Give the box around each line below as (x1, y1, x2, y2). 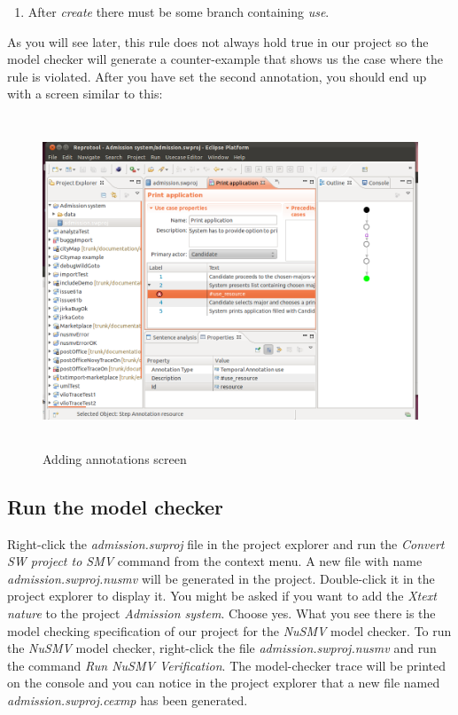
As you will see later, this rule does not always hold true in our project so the (7, 32, 429, 51)
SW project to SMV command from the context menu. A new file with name (7, 552, 423, 570)
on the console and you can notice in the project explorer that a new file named (7, 673, 440, 692)
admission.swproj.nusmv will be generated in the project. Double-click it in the (7, 569, 435, 587)
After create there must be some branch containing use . (27, 3, 330, 20)
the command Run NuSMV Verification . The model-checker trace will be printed (7, 656, 446, 674)
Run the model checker (7, 492, 224, 520)
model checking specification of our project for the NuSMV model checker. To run (7, 621, 452, 640)
